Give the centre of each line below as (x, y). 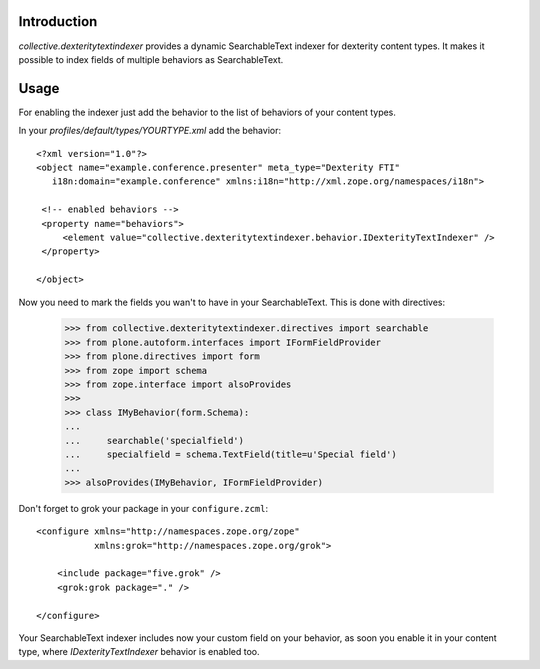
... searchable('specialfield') (154, 440)
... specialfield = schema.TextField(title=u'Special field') (230, 454)
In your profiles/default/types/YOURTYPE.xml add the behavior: (150, 131)
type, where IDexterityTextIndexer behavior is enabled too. (139, 652)
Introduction (58, 21)
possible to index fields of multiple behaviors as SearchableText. (151, 59)
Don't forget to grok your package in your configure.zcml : (143, 508)
